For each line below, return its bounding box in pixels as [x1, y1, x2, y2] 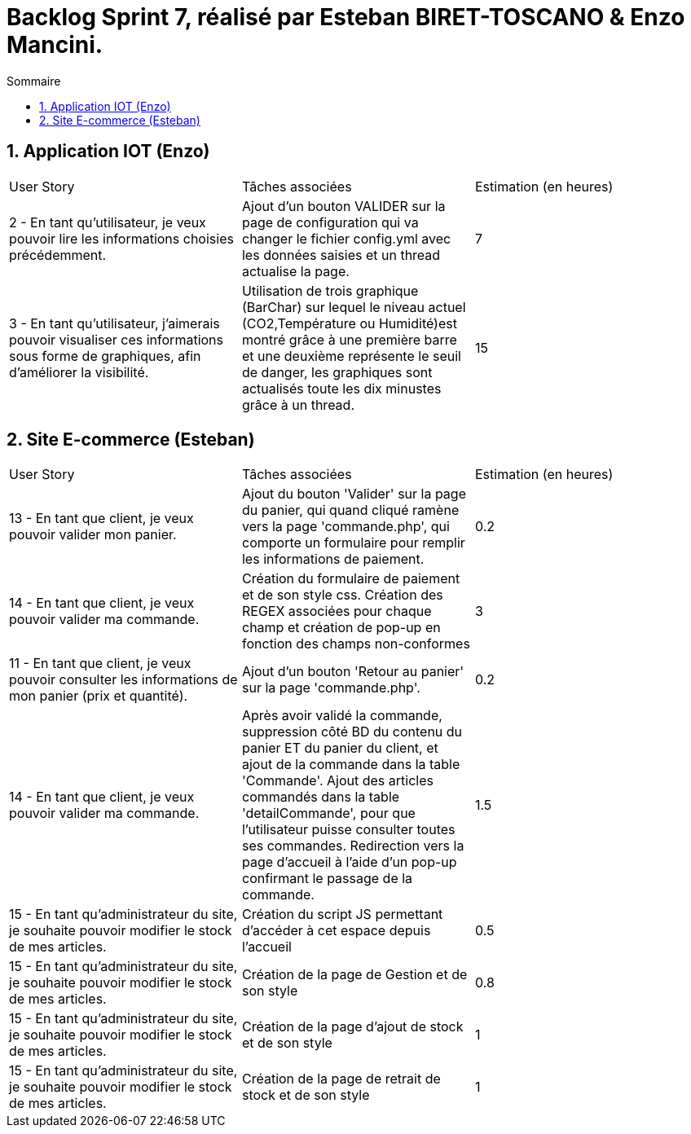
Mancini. [7, 31, 103, 59]
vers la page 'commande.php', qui [241, 518, 450, 535]
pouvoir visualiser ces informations [9, 331, 223, 348]
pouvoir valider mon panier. [9, 526, 177, 543]
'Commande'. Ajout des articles [241, 772, 434, 789]
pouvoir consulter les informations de [9, 671, 238, 688]
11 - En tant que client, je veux [9, 655, 191, 672]
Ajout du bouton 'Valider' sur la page [241, 486, 466, 503]
